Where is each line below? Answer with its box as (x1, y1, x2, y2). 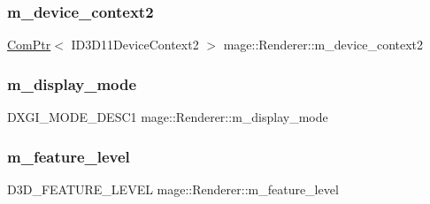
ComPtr (7, 35, 51, 54)
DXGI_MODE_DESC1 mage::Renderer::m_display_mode (7, 108, 328, 126)
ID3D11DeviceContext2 (71, 35, 199, 54)
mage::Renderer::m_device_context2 (223, 35, 424, 54)
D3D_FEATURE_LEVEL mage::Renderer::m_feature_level (7, 179, 339, 198)
